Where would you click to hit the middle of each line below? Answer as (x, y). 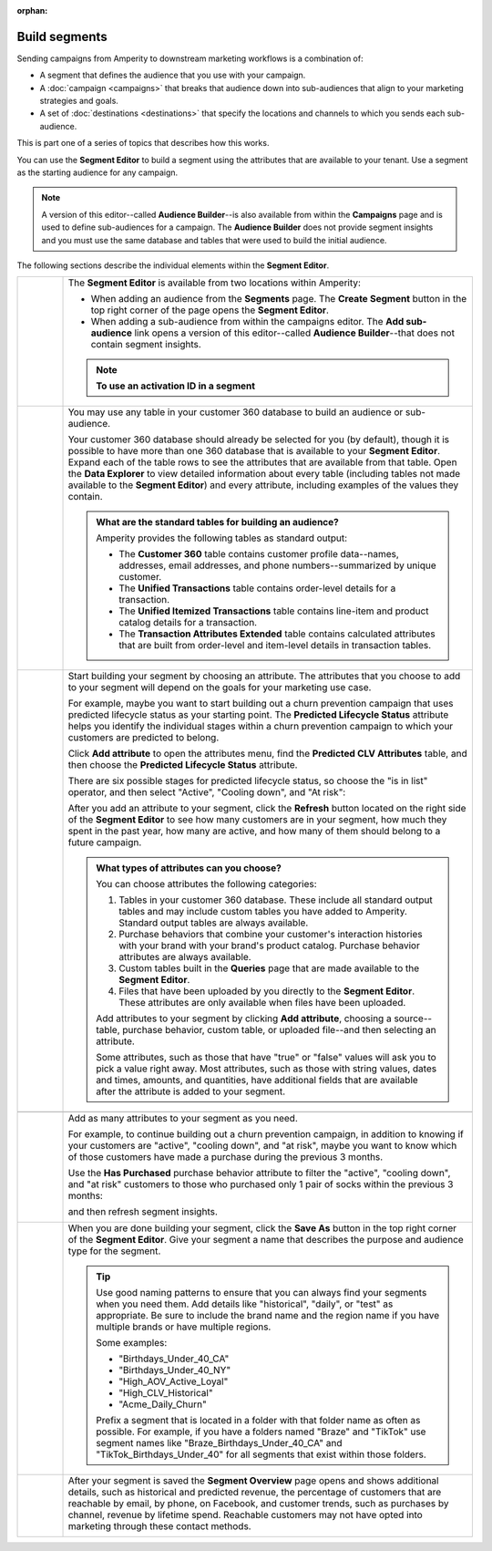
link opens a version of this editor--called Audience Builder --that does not (295, 333)
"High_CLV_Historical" (166, 1393)
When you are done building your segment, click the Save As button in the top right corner (262, 1228)
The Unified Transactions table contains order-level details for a (257, 588)
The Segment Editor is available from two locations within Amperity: (215, 283)
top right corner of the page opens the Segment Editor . (210, 310)
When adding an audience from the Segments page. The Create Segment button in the (279, 299)
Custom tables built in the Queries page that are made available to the (269, 968)
